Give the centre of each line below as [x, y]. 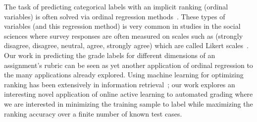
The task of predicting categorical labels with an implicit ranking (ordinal [116, 6]
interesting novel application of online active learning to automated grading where [128, 94]
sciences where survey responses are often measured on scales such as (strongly [124, 35]
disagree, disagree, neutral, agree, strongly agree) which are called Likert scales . [126, 45]
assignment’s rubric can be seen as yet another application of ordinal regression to [128, 65]
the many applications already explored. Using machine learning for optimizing [124, 75]
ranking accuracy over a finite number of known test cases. [93, 113]
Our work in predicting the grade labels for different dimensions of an [110, 55]
